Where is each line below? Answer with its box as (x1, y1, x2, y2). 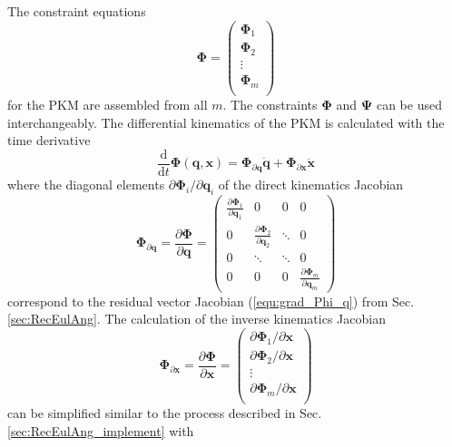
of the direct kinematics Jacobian (218, 175, 404, 194)
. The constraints (222, 95, 318, 114)
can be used (376, 95, 442, 114)
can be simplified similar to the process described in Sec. (7, 403, 322, 423)
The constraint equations (7, 2, 146, 20)
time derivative (7, 131, 91, 150)
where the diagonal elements (7, 175, 165, 194)
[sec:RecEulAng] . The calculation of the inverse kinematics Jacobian (7, 309, 386, 328)
